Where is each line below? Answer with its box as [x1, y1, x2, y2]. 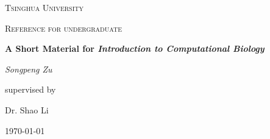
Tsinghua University [5, 1, 83, 13]
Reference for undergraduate [5, 21, 122, 34]
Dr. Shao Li [5, 103, 49, 116]
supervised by [5, 83, 56, 96]
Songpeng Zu [5, 62, 52, 75]
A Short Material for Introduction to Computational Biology [5, 42, 265, 55]
